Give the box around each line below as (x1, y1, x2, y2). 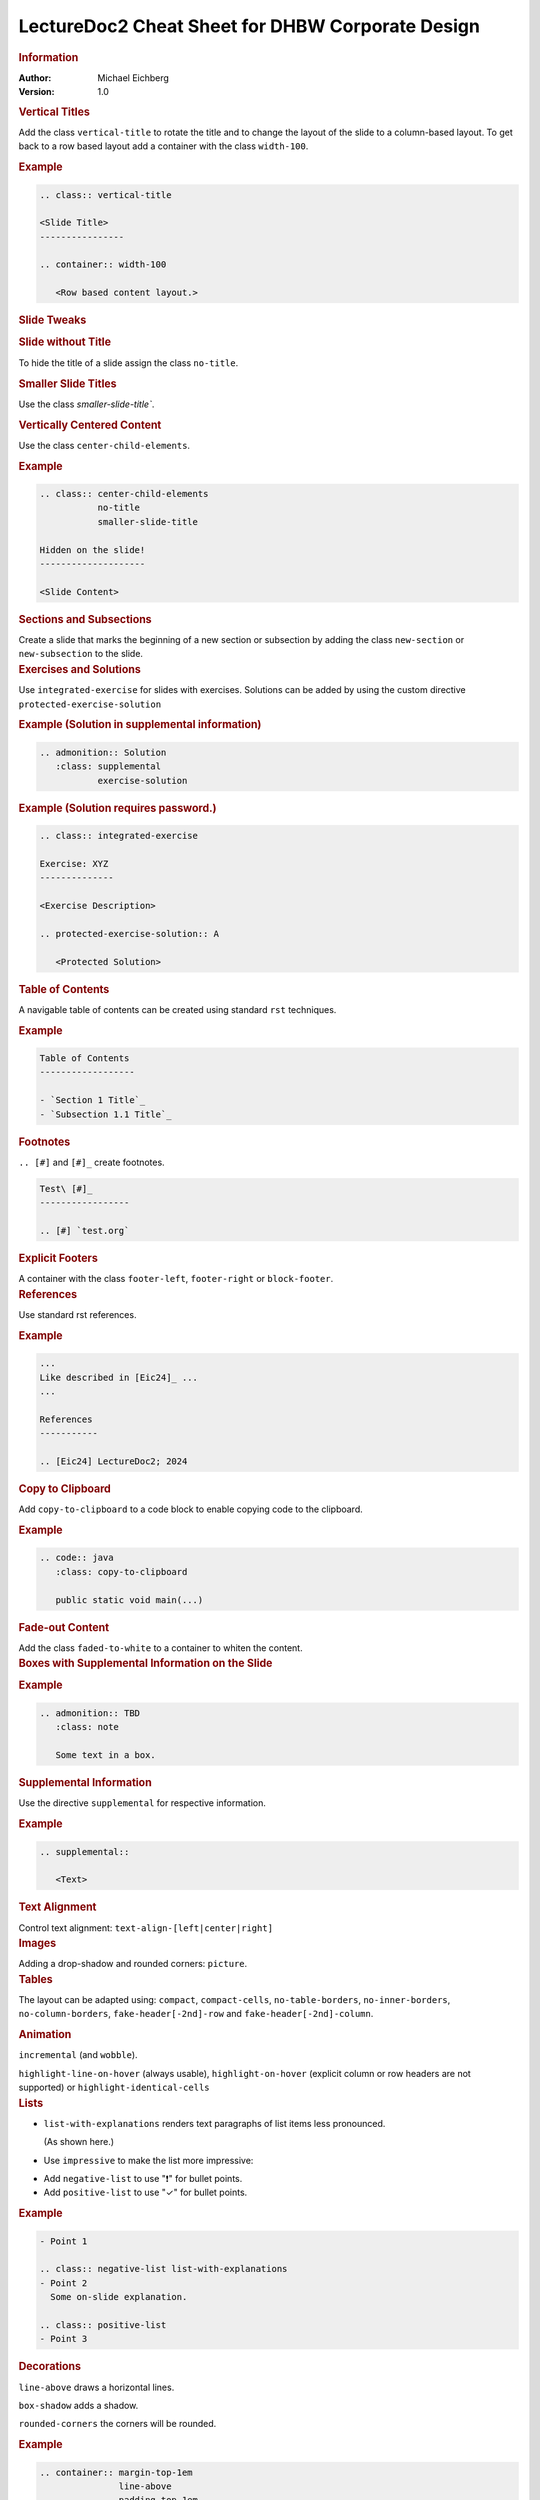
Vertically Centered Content (18, 418, 162, 432)
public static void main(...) (55, 1594, 204, 1605)
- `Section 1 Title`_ (39, 1095, 146, 1106)
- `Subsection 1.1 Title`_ (39, 1108, 172, 1120)
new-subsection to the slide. (18, 648, 144, 660)
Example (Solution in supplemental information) (18, 718, 262, 732)
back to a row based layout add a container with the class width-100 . (18, 140, 309, 152)
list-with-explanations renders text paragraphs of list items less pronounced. (43, 2117, 386, 2129)
